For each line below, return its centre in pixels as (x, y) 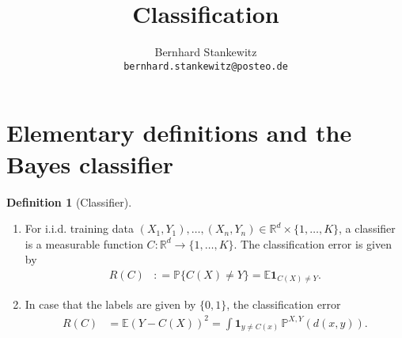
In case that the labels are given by (110, 304)
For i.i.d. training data (80, 228)
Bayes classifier (90, 163)
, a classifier (367, 228)
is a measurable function (84, 243)
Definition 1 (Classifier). (69, 201)
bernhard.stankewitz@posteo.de (206, 66)
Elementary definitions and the (179, 133)
